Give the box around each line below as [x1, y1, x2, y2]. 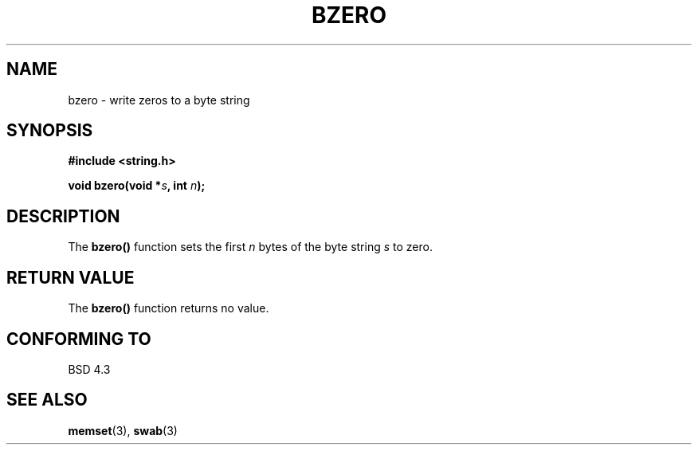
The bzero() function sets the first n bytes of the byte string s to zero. [68, 240, 433, 254]
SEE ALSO [6, 390, 88, 410]
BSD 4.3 [68, 362, 111, 376]
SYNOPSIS [6, 120, 93, 141]
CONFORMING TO [6, 328, 151, 349]
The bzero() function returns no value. [68, 301, 269, 316]
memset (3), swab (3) [68, 423, 178, 437]
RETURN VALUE [6, 267, 135, 288]
